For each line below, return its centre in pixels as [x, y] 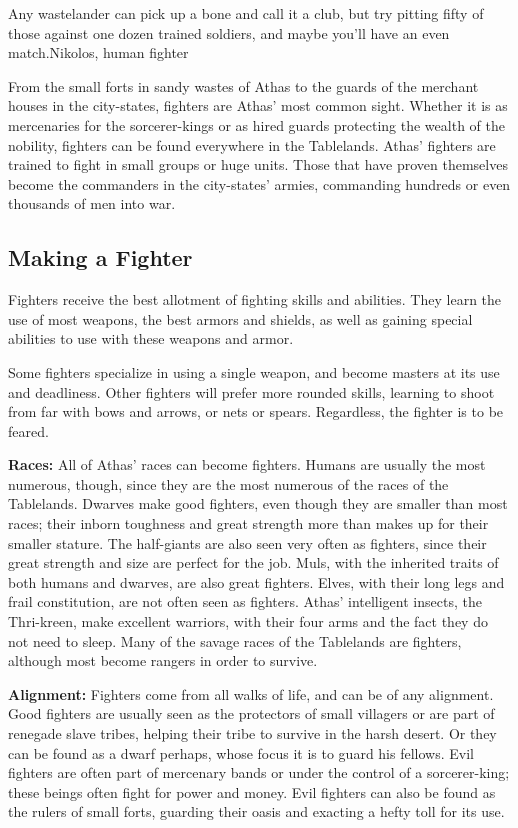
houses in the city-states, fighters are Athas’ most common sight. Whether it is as [258, 105]
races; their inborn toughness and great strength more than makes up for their [248, 523]
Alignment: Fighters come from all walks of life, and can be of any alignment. [251, 693]
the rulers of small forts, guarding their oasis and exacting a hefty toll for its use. [256, 811]
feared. [28, 430]
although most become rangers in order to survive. [163, 660]
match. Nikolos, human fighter [98, 52]
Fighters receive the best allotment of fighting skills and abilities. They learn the [255, 299]
